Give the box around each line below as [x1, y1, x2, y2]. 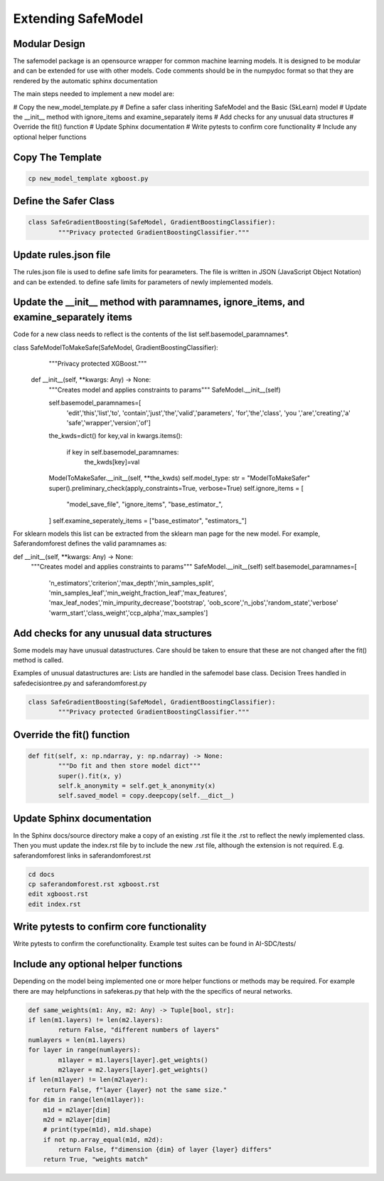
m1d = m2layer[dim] [43, 1105, 112, 1114]
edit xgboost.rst [28, 890, 89, 898]
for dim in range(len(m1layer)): [28, 1096, 145, 1104]
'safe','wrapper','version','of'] [66, 418, 151, 427]
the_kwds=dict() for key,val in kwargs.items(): [48, 432, 183, 440]
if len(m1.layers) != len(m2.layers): [28, 1016, 164, 1024]
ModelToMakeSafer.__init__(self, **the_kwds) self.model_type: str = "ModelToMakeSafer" [48, 474, 311, 482]
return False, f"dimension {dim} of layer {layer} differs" [58, 1145, 272, 1154]
